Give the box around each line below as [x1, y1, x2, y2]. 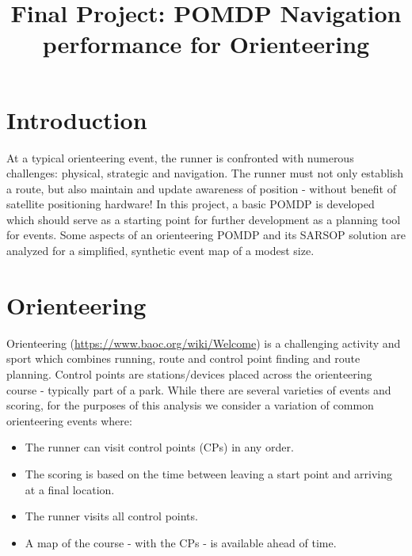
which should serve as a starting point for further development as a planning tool [6, 211, 401, 227]
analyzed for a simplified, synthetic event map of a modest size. [6, 242, 315, 259]
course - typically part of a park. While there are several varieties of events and [6, 381, 391, 398]
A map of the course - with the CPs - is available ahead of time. [25, 534, 337, 550]
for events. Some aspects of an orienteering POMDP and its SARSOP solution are [6, 227, 406, 243]
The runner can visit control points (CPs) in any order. [25, 439, 294, 455]
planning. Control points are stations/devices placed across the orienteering [6, 365, 372, 382]
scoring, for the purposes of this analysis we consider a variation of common [6, 397, 374, 413]
